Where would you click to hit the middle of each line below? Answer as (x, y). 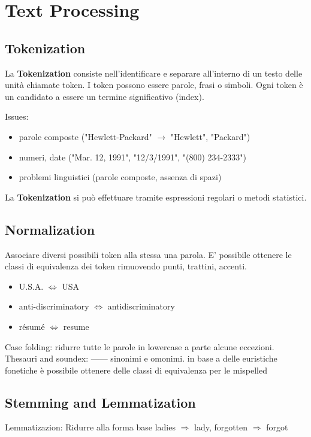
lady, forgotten (221, 427)
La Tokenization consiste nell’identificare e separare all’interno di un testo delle (154, 73)
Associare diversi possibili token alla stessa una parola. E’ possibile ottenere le (148, 254)
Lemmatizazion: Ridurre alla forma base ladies (90, 427)
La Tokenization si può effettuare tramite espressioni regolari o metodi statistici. (156, 197)
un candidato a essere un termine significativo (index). (105, 96)
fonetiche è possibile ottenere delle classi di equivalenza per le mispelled (136, 370)
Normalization (50, 229)
